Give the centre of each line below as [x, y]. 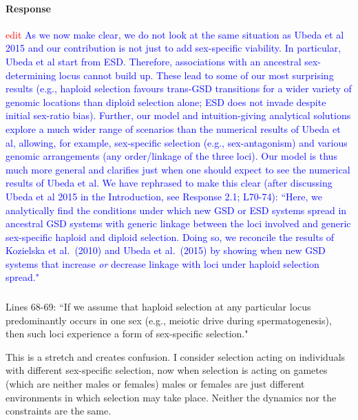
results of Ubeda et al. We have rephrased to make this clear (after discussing [169, 183]
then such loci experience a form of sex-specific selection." [127, 334]
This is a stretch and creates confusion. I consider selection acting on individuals [176, 356]
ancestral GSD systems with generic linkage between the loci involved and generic [178, 223]
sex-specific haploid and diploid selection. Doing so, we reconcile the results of [170, 237]
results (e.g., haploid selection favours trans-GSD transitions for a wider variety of [179, 88]
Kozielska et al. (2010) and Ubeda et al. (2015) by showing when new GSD [166, 250]
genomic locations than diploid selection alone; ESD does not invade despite [166, 102]
